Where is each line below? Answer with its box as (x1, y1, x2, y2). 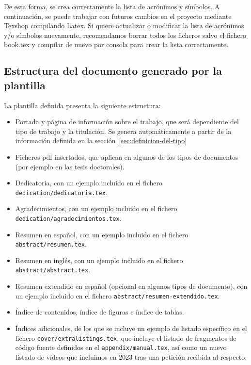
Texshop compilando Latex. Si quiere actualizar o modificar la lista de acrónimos (4, 20, 244, 31)
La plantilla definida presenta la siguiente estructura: (4, 100, 161, 110)
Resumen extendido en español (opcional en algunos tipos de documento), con (15, 281, 248, 291)
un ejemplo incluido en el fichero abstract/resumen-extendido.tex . (15, 290, 220, 300)
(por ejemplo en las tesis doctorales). (15, 161, 125, 171)
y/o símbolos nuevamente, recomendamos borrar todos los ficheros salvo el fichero (4, 30, 247, 40)
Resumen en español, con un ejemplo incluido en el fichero (15, 229, 188, 239)
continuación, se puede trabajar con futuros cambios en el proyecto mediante (4, 11, 232, 21)
